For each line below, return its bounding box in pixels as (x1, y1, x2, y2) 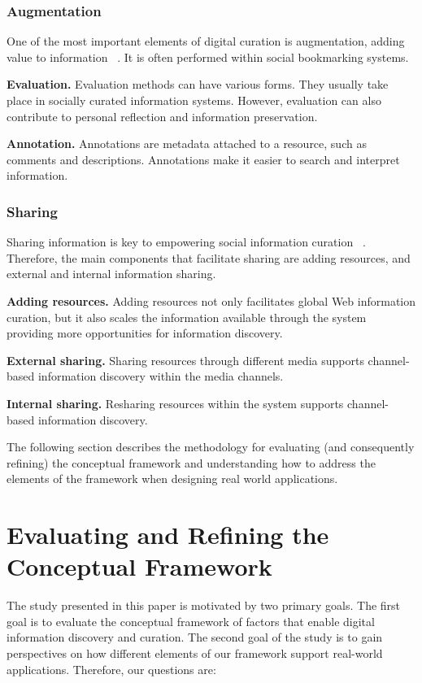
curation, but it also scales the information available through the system (7, 308, 367, 325)
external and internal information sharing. (7, 265, 216, 282)
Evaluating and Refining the (7, 518, 329, 551)
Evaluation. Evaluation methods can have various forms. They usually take (7, 76, 389, 93)
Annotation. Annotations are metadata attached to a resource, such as (7, 135, 367, 152)
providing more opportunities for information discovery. (7, 324, 283, 341)
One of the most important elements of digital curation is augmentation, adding (7, 33, 405, 50)
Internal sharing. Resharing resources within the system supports (7, 394, 344, 411)
